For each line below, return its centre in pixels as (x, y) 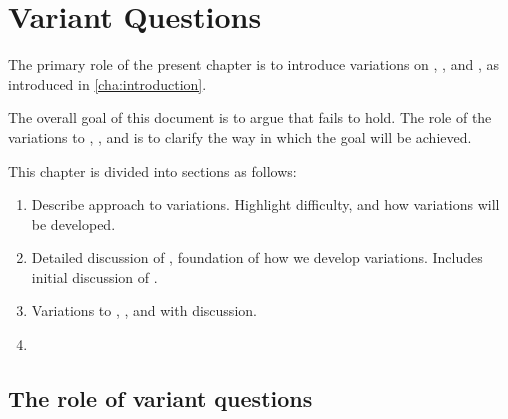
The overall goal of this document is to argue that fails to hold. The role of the (250, 117)
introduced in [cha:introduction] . (107, 83)
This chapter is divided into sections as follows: (152, 170)
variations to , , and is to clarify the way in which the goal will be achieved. (240, 136)
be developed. (73, 223)
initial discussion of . (94, 276)
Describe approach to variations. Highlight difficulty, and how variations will (265, 204)
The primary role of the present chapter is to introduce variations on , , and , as (253, 64)
